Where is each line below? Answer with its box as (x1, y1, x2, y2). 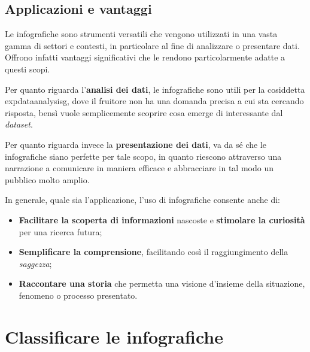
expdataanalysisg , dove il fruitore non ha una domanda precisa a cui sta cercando (5, 95, 304, 107)
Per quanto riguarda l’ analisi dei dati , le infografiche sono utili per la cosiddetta (5, 83, 305, 95)
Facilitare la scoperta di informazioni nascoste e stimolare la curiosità (19, 213, 305, 226)
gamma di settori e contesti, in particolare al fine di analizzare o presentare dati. (5, 39, 300, 51)
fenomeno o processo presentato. (19, 289, 138, 301)
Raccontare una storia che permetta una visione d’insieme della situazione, (19, 277, 305, 290)
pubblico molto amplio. (5, 173, 90, 186)
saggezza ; (19, 257, 52, 269)
